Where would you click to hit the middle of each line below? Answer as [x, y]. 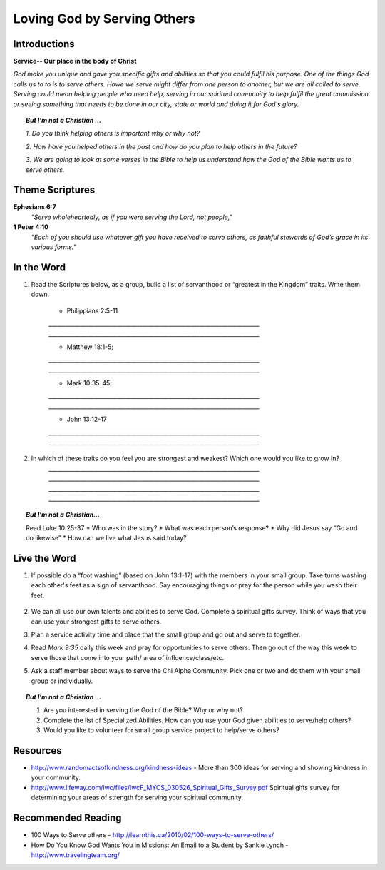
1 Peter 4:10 [31, 227]
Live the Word [45, 558]
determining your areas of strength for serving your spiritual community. [137, 798]
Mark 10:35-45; [89, 383]
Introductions [44, 44]
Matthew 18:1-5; [90, 347]
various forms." [53, 247]
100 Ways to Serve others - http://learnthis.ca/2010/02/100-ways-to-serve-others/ [153, 835]
